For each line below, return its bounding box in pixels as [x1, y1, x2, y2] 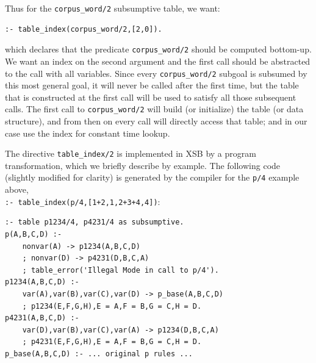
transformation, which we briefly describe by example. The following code [5, 159, 281, 171]
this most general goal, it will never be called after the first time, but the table [5, 79, 299, 92]
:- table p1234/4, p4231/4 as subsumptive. [5, 218, 184, 227]
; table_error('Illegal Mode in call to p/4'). [22, 265, 219, 275]
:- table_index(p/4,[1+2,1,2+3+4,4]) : [5, 195, 160, 207]
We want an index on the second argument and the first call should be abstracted [5, 54, 311, 67]
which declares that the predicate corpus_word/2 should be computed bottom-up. [5, 43, 312, 56]
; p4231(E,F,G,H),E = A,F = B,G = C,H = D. [22, 337, 202, 347]
